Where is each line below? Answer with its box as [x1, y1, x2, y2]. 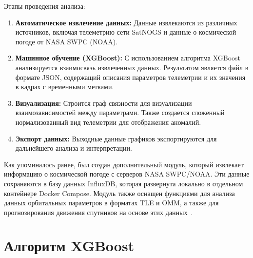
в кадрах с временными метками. [15, 81, 114, 92]
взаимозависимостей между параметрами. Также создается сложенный [15, 107, 225, 118]
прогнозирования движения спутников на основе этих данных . [4, 207, 193, 217]
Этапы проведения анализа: [4, 1, 85, 11]
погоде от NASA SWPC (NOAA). [15, 36, 118, 46]
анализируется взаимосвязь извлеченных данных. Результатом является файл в [15, 62, 249, 72]
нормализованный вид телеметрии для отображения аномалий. [15, 117, 201, 127]
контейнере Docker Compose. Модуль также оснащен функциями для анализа [4, 188, 235, 198]
